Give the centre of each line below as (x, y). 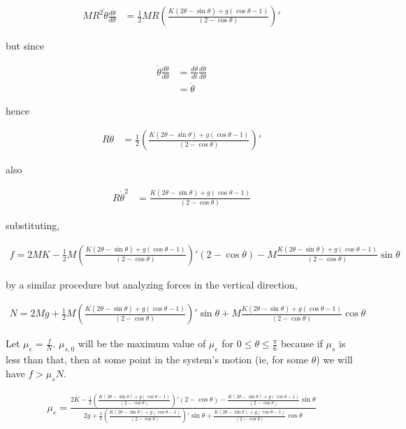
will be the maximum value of (142, 343)
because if (302, 343)
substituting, (33, 225)
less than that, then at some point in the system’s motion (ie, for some (157, 359)
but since (25, 46)
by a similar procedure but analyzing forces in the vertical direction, (152, 284)
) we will (334, 359)
